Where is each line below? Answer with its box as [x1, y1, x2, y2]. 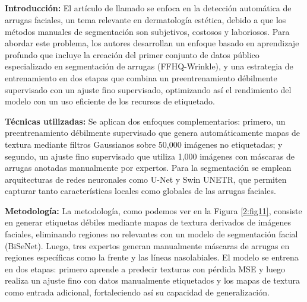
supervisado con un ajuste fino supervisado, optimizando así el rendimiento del [5, 83, 292, 96]
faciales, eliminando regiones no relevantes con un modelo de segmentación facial [5, 228, 298, 240]
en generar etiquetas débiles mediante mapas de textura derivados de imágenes [5, 216, 291, 228]
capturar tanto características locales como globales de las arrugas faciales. [5, 185, 276, 197]
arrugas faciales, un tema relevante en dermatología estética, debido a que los [5, 13, 286, 26]
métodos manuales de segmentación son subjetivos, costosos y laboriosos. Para [5, 25, 290, 37]
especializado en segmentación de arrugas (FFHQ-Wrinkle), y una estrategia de [5, 60, 293, 72]
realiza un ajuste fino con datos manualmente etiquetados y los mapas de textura [5, 274, 300, 287]
